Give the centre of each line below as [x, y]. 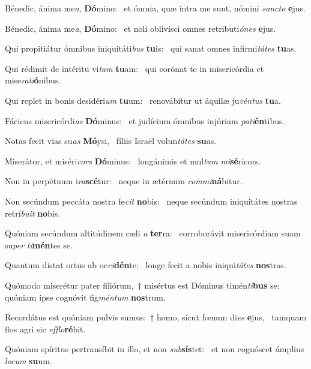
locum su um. [29, 360]
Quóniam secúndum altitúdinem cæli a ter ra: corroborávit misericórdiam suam [153, 233]
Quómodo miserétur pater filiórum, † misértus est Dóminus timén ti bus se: [142, 285]
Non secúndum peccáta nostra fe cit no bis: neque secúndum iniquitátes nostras [151, 201]
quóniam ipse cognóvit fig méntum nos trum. [85, 297]
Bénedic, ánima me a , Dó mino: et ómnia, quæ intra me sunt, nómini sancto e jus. [155, 8]
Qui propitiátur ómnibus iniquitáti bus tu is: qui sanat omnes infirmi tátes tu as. [151, 48]
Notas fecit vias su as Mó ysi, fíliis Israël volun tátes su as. [111, 141]
